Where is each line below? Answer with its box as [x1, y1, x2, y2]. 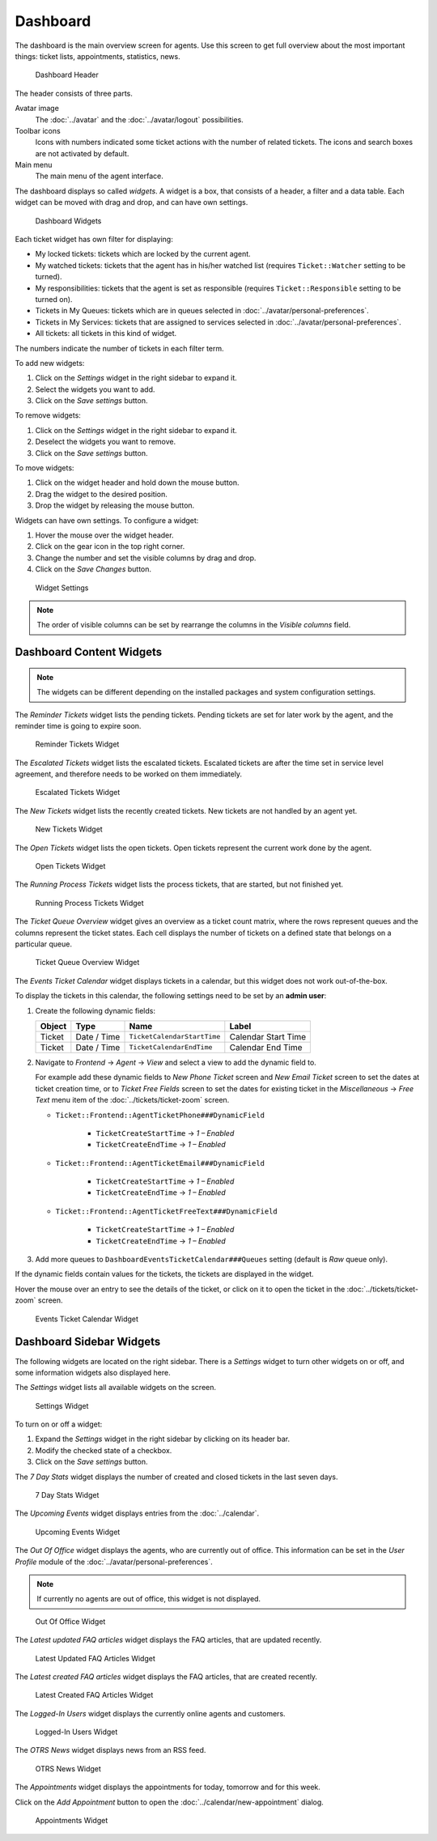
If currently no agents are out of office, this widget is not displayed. [36, 1594, 261, 1604]
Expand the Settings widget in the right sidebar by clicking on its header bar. [35, 1434, 291, 1444]
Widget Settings [35, 583, 89, 593]
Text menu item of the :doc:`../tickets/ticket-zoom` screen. [35, 1095, 230, 1105]
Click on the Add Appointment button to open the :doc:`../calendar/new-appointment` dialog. [15, 1797, 324, 1807]
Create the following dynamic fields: [35, 1006, 156, 1015]
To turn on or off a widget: [15, 1419, 103, 1429]
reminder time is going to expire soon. [15, 721, 142, 730]
